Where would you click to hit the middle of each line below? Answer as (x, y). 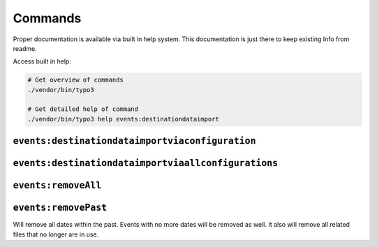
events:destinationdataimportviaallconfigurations (146, 163)
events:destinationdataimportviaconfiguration (134, 141)
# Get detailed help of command (83, 109)
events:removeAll (57, 186)
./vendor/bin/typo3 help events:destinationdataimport (123, 119)
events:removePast (60, 208)
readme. (25, 48)
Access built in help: (42, 61)
